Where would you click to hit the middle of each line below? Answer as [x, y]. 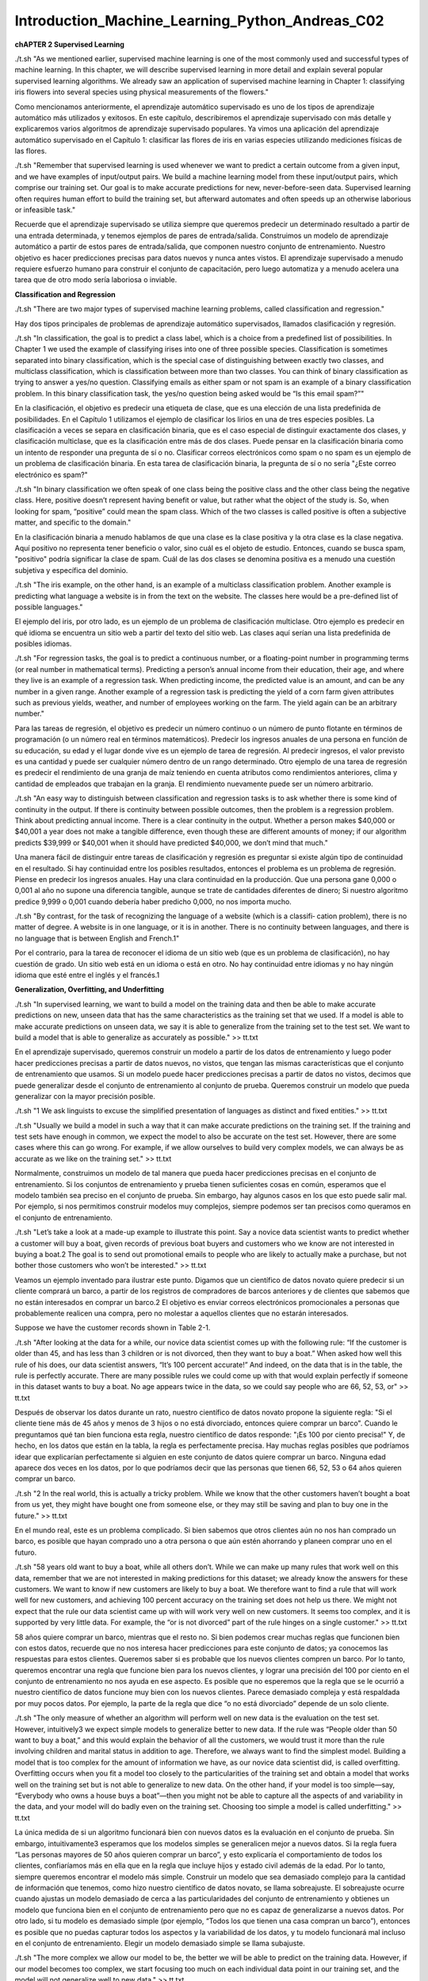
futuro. [26, 1552]
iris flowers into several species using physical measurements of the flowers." [141, 92]
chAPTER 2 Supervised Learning [69, 44]
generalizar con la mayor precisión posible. [85, 1096]
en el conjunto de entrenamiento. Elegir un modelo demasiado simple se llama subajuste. [160, 1943]
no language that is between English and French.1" [97, 938]
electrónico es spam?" [52, 475]
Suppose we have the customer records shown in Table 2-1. [113, 1328]
